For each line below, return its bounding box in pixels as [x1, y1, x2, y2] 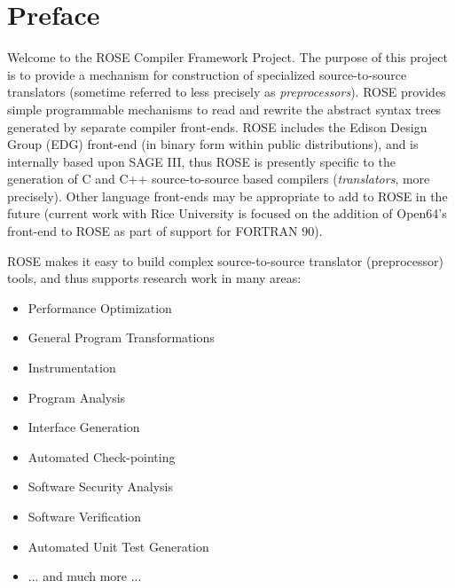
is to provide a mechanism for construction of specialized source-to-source [7, 65, 407, 83]
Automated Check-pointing [27, 447, 176, 466]
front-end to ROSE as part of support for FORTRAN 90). [7, 222, 323, 240]
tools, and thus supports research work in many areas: [7, 269, 302, 287]
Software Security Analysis [27, 477, 173, 496]
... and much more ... [27, 567, 142, 585]
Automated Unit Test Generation [27, 537, 209, 555]
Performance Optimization [27, 298, 172, 317]
